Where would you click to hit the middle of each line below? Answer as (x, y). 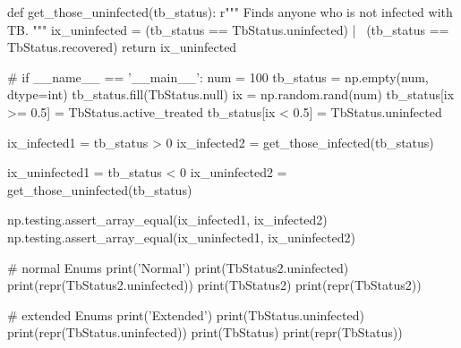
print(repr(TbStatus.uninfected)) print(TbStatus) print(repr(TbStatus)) (205, 332)
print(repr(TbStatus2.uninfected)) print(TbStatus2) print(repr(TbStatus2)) (214, 285)
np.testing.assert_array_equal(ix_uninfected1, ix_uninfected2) (181, 237)
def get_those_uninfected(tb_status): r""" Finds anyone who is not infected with (230, 12)
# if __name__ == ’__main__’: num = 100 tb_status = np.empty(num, (218, 76)
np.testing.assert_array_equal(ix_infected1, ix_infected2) (167, 220)
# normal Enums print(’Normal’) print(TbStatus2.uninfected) (178, 267)
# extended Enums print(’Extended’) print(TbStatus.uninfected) (186, 314)
